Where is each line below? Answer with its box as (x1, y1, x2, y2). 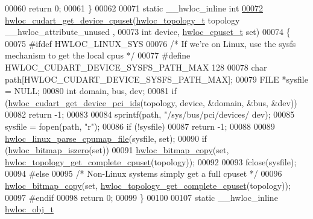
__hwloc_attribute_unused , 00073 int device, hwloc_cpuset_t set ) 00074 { (5, 25, 291, 38)
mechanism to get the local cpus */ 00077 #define (5, 49, 191, 62)
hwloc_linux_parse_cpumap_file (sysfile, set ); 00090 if (5, 132, 207, 144)
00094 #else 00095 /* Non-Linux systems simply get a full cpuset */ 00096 (5, 167, 282, 180)
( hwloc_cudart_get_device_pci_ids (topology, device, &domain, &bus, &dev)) (5, 96, 297, 109)
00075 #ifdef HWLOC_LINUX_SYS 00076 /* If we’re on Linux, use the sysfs (5, 37, 296, 49)
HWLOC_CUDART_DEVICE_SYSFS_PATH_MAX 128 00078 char (5, 60, 267, 73)
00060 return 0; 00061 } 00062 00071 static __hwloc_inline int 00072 (5, 2, 263, 14)
